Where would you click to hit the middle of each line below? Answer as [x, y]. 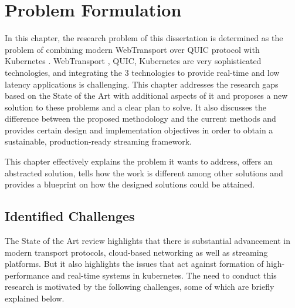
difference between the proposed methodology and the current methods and [140, 118]
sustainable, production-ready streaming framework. [98, 141]
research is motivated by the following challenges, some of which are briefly [140, 287]
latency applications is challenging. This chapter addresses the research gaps [142, 84]
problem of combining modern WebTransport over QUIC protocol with [132, 49]
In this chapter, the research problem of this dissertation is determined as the [144, 38]
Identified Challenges [70, 216]
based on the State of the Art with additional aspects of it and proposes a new [146, 96]
